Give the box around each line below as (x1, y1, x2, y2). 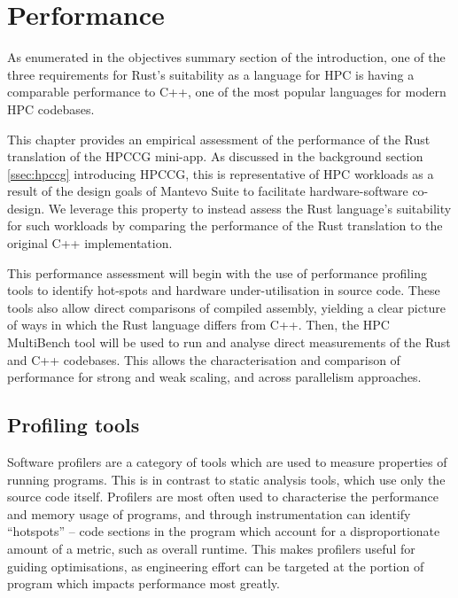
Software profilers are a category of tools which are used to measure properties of (7, 453, 447, 471)
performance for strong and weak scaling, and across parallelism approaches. (7, 368, 422, 386)
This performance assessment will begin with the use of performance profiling (7, 263, 427, 282)
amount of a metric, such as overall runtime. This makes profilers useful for (7, 539, 415, 557)
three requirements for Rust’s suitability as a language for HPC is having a (7, 65, 415, 83)
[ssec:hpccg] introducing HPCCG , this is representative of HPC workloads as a (7, 164, 434, 183)
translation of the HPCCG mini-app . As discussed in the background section (7, 147, 423, 166)
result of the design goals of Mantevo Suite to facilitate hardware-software (7, 182, 408, 200)
